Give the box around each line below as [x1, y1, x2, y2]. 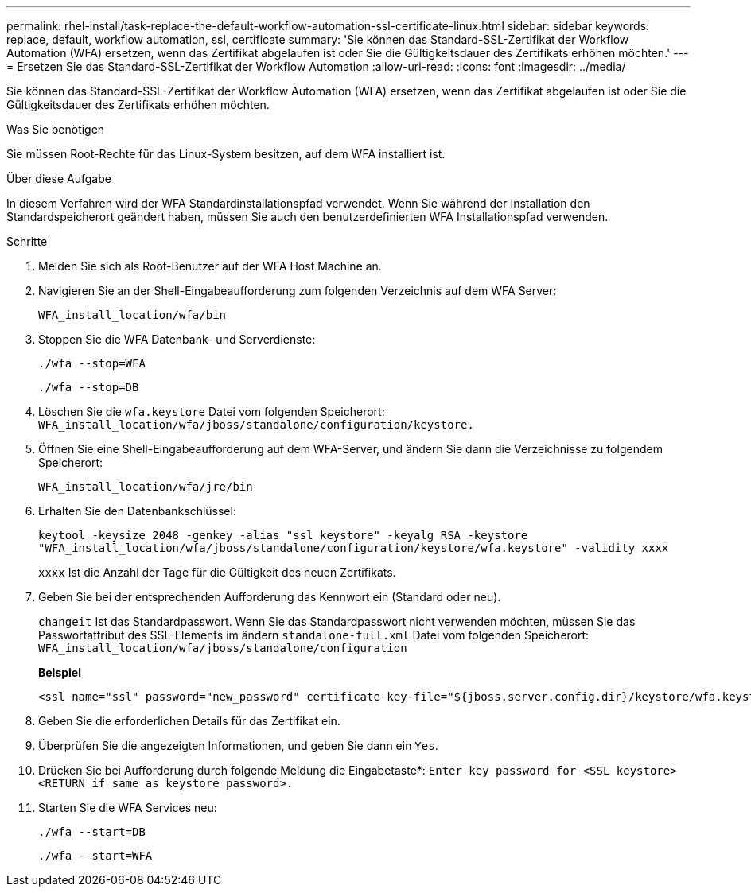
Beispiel [38, 666, 81, 679]
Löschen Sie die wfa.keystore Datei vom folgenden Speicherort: [38, 405, 385, 418]
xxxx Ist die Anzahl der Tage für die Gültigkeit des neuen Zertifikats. [38, 565, 396, 579]
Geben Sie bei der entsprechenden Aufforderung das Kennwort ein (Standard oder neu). [38, 590, 501, 604]
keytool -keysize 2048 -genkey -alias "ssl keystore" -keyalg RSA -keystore [38, 529, 528, 542]
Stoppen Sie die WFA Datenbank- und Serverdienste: [38, 332, 316, 346]
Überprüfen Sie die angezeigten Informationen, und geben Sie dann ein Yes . [38, 739, 438, 752]
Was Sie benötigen [6, 122, 105, 136]
